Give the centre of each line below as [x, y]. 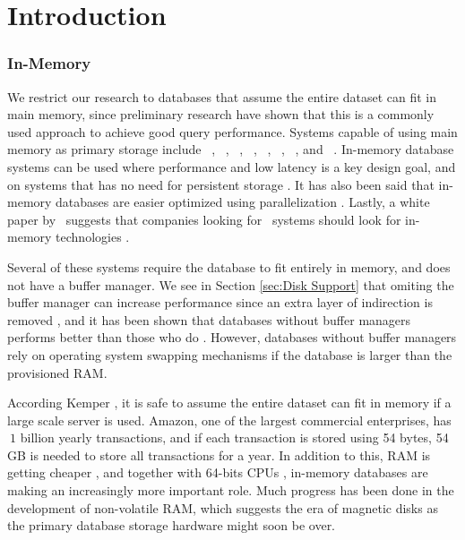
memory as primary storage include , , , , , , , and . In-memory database [231, 149]
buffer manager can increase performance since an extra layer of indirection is [220, 302]
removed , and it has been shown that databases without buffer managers [209, 319]
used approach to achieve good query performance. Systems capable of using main [232, 131]
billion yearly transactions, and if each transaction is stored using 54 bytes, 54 [234, 437]
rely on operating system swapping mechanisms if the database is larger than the [230, 354]
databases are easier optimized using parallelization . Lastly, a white [243, 202]
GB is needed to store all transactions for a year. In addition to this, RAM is [219, 454]
